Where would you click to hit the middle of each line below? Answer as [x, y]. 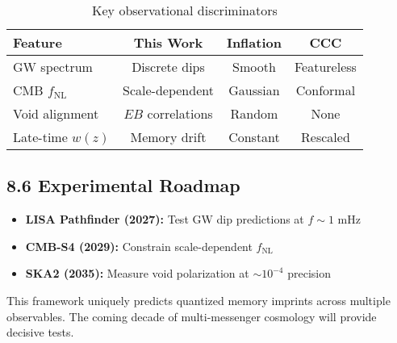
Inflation [254, 42]
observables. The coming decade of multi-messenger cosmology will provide [192, 316]
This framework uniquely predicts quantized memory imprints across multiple [198, 300]
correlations [180, 113]
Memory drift [168, 137]
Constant [254, 137]
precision [309, 273]
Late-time [40, 137]
